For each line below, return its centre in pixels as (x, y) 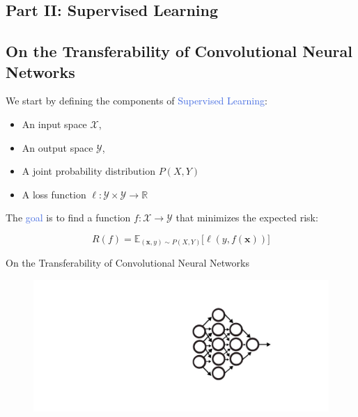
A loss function (54, 194)
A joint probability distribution (88, 171)
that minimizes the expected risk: (247, 218)
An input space (54, 124)
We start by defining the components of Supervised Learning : (137, 101)
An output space (57, 147)
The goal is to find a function (68, 218)
